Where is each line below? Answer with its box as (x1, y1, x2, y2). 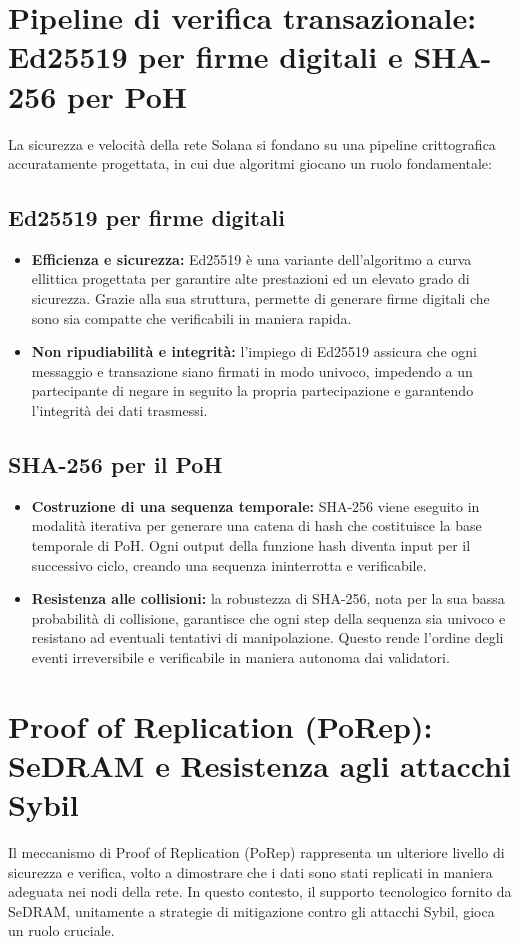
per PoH (67, 75, 187, 116)
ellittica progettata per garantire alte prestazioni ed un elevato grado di (31, 268, 470, 289)
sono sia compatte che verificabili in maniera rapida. (31, 307, 352, 328)
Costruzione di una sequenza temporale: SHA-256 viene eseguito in (31, 495, 480, 516)
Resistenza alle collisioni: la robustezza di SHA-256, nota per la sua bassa (31, 588, 505, 609)
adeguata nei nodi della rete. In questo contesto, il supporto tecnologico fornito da (8, 881, 512, 902)
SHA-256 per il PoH (8, 449, 223, 480)
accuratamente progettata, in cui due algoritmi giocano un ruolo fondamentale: (8, 153, 492, 174)
